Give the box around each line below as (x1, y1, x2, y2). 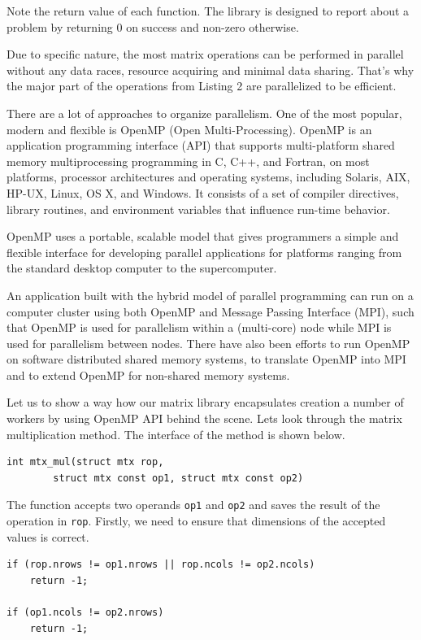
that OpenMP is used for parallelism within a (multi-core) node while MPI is (7, 319, 392, 336)
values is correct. (7, 528, 89, 545)
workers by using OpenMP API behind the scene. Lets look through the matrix (7, 410, 402, 427)
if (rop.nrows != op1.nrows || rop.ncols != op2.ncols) (7, 559, 315, 571)
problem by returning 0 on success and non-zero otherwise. (7, 18, 299, 35)
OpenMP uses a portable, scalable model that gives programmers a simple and (7, 228, 399, 245)
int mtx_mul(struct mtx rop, (7, 456, 164, 468)
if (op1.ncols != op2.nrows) (7, 607, 164, 619)
